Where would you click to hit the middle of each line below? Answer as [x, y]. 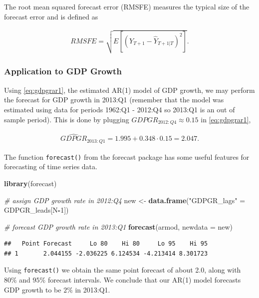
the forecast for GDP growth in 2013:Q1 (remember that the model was [114, 100]
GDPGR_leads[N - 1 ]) [36, 210]
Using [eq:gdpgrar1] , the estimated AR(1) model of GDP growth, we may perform [129, 90]
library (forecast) [30, 183]
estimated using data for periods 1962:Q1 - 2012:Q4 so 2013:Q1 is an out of [120, 109]
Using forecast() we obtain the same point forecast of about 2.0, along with [123, 270]
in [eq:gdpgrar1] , [226, 119]
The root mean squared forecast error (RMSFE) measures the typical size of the [127, 6]
